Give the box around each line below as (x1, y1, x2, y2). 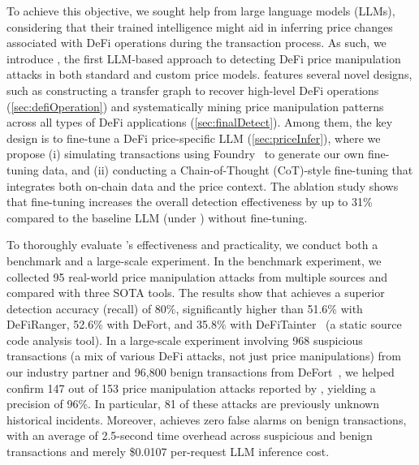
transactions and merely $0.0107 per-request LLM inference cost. (6, 443, 330, 460)
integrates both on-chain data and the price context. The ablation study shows (6, 177, 399, 194)
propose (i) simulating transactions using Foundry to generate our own (6, 145, 365, 162)
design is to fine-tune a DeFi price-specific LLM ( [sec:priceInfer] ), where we (6, 129, 381, 146)
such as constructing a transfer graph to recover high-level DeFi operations (6, 81, 379, 98)
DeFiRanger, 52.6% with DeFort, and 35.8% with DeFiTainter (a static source (6, 316, 402, 333)
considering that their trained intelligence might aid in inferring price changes (6, 18, 393, 35)
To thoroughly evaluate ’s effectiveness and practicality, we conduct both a (6, 236, 378, 253)
